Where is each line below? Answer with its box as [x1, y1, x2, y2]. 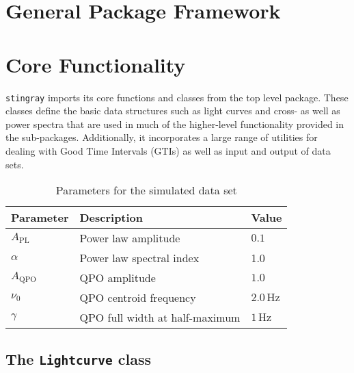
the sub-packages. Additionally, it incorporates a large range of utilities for [5, 130, 318, 144]
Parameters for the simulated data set [55, 182, 237, 198]
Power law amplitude [79, 230, 180, 246]
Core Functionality [5, 50, 186, 78]
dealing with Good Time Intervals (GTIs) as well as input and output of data [5, 143, 331, 157]
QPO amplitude [79, 270, 156, 286]
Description [79, 209, 144, 226]
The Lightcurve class [5, 348, 152, 369]
